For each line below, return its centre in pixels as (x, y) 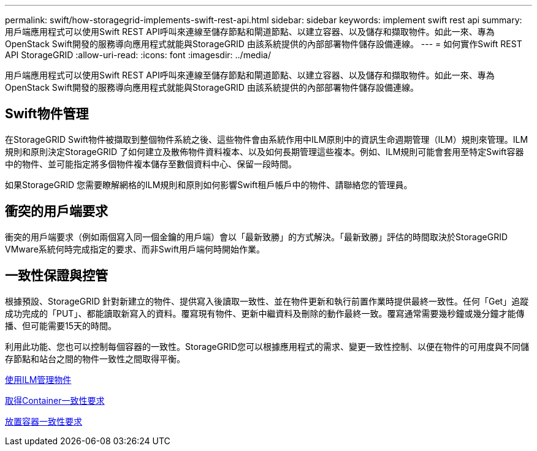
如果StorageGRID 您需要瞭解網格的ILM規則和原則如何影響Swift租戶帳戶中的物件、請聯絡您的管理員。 (209, 184)
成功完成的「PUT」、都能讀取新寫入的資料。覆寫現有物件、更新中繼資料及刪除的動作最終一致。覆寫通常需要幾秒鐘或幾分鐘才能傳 (265, 313)
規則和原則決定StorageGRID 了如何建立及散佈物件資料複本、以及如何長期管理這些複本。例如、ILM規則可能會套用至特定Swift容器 (265, 151)
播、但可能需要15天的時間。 (61, 325)
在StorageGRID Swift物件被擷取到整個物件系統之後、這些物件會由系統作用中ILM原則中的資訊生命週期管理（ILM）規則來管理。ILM (267, 139)
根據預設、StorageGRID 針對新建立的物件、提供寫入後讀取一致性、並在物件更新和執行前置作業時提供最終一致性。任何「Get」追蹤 (267, 301)
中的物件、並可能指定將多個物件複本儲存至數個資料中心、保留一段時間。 (151, 164)
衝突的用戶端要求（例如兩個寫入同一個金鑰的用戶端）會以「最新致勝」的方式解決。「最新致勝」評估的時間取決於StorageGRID (257, 237)
